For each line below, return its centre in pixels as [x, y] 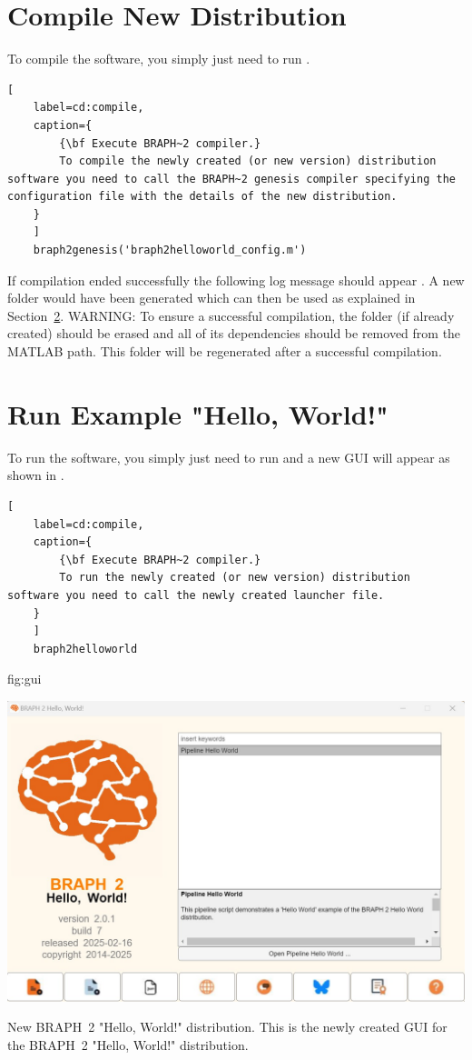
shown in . [36, 475]
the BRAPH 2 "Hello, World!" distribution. [128, 1044]
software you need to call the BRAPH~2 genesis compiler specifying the [231, 179]
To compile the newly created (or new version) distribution [248, 161]
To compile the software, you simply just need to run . [159, 59]
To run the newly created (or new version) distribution [235, 578]
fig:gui [25, 679]
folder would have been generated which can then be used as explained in [211, 298]
